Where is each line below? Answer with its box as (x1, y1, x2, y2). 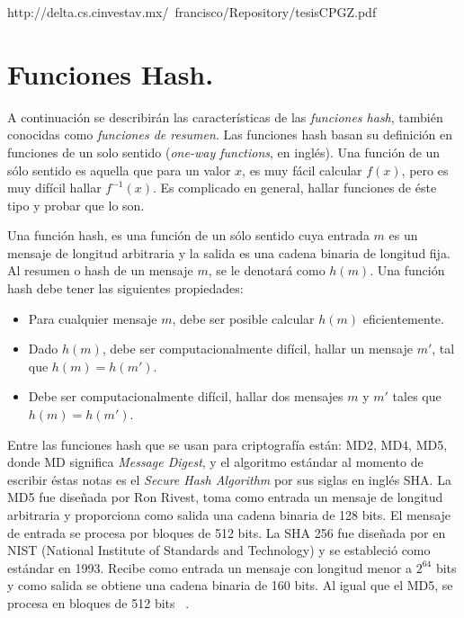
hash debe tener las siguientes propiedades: (7, 279, 244, 298)
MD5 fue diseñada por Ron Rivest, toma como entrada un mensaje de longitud (7, 488, 443, 506)
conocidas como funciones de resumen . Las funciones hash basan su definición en (7, 125, 452, 144)
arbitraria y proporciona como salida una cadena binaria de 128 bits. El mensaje (7, 506, 451, 524)
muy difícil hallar (7, 178, 102, 197)
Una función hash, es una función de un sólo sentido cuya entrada (7, 226, 370, 245)
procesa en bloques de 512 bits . (7, 593, 190, 612)
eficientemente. (362, 309, 444, 327)
